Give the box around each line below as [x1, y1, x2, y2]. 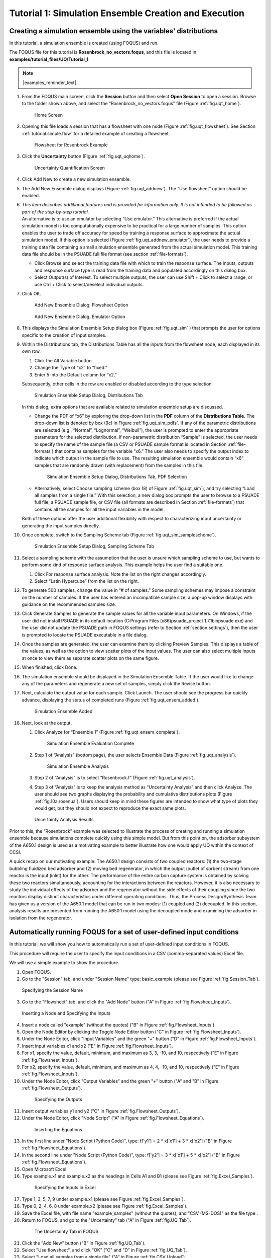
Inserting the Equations [34, 1126, 82, 1132]
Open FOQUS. [22, 969, 51, 975]
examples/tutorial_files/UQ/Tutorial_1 [9, 56, 89, 62]
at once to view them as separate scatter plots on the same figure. [22, 655, 159, 661]
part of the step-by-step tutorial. [22, 209, 89, 215]
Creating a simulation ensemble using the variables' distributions [9, 27, 218, 35]
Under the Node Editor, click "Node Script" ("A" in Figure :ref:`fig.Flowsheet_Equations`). [22, 1115, 205, 1121]
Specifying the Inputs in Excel [34, 1185, 96, 1191]
